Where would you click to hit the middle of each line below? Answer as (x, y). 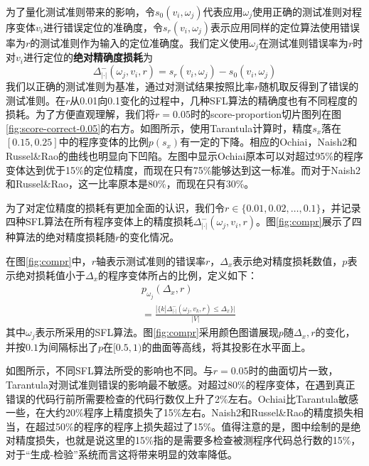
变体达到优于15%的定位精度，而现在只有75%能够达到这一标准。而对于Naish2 (183, 169)
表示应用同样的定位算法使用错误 (285, 27)
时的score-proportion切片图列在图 (266, 114)
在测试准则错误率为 (303, 43)
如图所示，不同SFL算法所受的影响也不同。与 (109, 370)
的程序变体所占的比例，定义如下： (178, 275)
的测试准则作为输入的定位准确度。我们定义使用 (140, 43)
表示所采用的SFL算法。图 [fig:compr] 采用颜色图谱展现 (157, 332)
